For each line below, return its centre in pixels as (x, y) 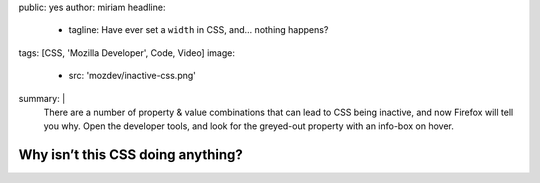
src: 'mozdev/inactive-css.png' (132, 76)
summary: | (42, 98)
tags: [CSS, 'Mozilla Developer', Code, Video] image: (126, 52)
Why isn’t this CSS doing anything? (131, 155)
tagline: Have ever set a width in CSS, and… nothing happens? (198, 30)
